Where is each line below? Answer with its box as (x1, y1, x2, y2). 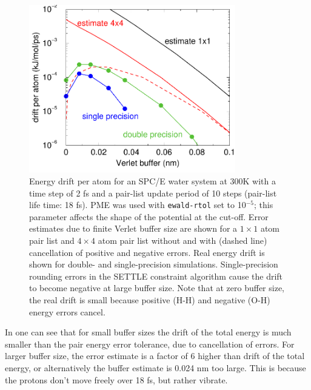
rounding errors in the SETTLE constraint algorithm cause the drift (29, 269, 283, 282)
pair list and (29, 234, 75, 246)
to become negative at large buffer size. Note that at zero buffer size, (29, 281, 285, 294)
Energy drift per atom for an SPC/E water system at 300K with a (29, 174, 276, 187)
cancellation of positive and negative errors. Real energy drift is (29, 246, 265, 258)
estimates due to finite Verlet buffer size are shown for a (29, 222, 238, 235)
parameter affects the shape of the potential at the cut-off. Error (29, 210, 269, 223)
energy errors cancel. (29, 305, 105, 318)
